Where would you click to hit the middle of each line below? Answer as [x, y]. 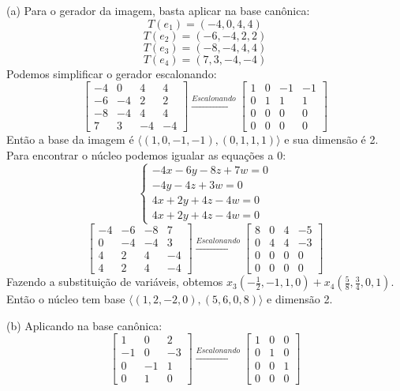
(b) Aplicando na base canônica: [84, 325]
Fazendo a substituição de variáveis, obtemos [115, 282]
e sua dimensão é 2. [331, 139]
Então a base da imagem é [70, 139]
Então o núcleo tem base [66, 299]
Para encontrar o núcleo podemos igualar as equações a [140, 154]
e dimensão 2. [300, 299]
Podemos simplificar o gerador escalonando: [112, 73]
